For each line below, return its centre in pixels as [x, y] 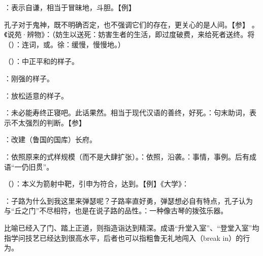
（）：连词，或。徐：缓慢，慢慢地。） [64, 44]
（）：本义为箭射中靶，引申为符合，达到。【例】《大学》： [96, 184]
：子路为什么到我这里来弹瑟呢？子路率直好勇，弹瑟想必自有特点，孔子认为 [128, 200]
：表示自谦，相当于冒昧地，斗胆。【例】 [70, 7]
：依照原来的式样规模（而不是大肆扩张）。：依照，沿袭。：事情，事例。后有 [127, 156]
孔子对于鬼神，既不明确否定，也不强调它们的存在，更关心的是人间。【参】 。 [131, 24]
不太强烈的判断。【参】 [48, 122]
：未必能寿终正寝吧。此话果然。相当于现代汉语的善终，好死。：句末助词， [127, 113]
